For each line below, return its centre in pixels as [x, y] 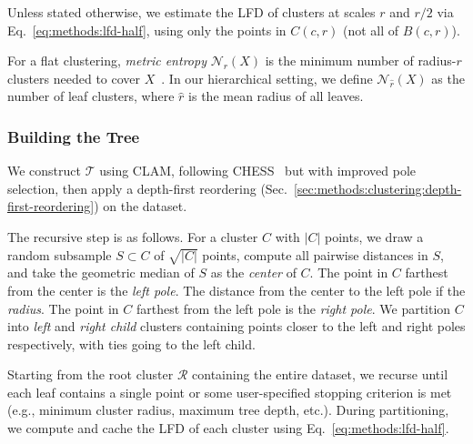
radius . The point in [63, 308]
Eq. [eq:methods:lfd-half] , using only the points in [147, 30]
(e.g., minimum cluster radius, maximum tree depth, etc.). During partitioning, [228, 410]
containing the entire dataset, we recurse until [320, 374]
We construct [45, 171]
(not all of [371, 30]
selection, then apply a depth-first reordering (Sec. [147, 188]
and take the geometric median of [101, 272]
